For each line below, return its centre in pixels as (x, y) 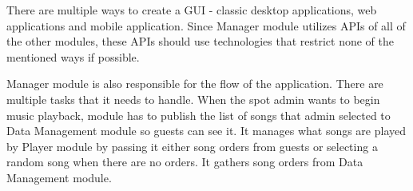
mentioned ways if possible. (73, 56)
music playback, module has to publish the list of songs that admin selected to (199, 115)
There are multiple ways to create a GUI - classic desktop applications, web (192, 10)
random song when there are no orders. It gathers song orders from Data (185, 162)
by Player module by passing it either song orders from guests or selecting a (192, 146)
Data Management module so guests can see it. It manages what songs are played (206, 131)
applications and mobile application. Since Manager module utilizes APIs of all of (206, 25)
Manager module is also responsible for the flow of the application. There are (195, 84)
